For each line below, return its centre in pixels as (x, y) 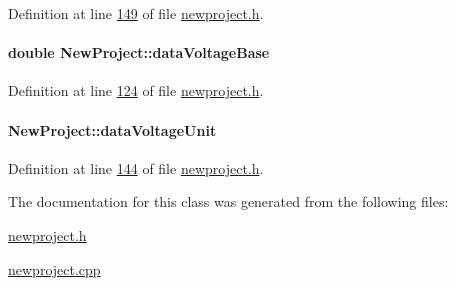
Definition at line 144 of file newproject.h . (136, 167)
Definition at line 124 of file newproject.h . (136, 90)
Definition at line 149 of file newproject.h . (136, 13)
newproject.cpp (54, 268)
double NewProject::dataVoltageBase (139, 52)
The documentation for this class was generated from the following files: (228, 201)
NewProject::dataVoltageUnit (112, 129)
